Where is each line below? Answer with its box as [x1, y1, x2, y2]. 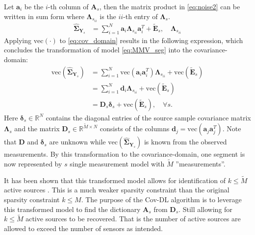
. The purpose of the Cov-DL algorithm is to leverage [81, 194, 242, 205]
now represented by [4, 159, 62, 169]
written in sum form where [4, 11, 84, 21]
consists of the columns [100, 123, 170, 134]
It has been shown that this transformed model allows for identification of [4, 175, 226, 185]
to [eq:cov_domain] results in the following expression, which [59, 35, 243, 45]
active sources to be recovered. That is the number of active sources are [25, 213, 241, 224]
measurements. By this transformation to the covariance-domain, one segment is [4, 149, 245, 159]
